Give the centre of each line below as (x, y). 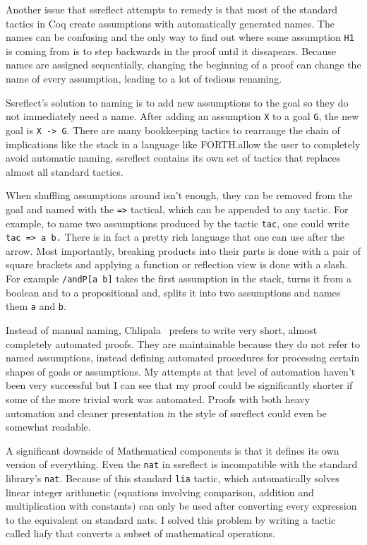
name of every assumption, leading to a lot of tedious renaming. (144, 79)
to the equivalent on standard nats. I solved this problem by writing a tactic (171, 519)
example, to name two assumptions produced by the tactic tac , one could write (178, 223)
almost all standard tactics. (65, 171)
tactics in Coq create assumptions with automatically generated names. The (170, 23)
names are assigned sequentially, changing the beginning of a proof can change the (183, 65)
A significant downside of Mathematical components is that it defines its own (173, 450)
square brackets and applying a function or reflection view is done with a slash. (177, 264)
